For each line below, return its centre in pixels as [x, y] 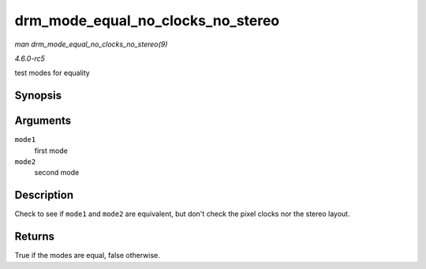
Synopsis [38, 96]
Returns [35, 237]
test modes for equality [52, 73]
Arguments [43, 121]
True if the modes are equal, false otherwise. [88, 256]
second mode [57, 173]
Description [44, 195]
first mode [51, 151]
